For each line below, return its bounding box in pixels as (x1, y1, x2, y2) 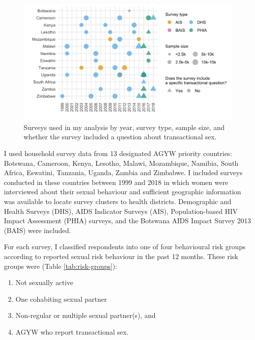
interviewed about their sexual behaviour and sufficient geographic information (4, 186, 241, 197)
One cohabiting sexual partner (15, 293, 107, 304)
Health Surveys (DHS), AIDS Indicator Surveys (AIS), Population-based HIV (4, 206, 238, 216)
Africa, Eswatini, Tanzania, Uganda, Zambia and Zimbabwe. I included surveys (4, 167, 243, 178)
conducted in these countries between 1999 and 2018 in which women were (4, 177, 228, 187)
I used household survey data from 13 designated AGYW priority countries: (4, 148, 232, 158)
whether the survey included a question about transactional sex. (24, 131, 217, 142)
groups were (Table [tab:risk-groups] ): (4, 261, 117, 271)
